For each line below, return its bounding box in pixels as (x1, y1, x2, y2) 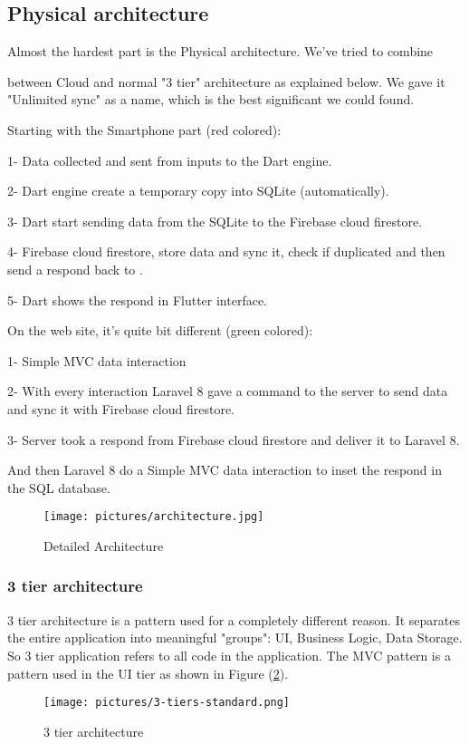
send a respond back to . (7, 259, 143, 278)
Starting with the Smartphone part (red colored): (7, 120, 282, 139)
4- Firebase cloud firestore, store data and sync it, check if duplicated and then (7, 242, 445, 261)
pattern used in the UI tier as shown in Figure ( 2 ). (7, 663, 289, 682)
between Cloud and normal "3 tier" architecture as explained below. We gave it (7, 72, 445, 91)
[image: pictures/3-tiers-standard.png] (43, 696, 291, 710)
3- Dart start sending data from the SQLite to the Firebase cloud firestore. (7, 211, 423, 230)
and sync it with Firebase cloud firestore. (7, 399, 234, 418)
